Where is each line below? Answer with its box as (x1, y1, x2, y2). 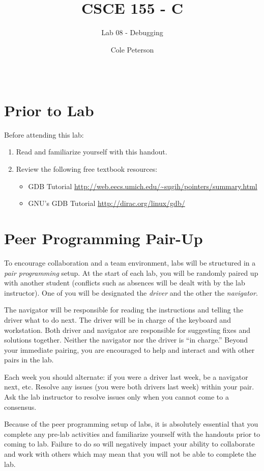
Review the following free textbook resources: (16, 164, 158, 174)
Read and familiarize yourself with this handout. (16, 146, 167, 157)
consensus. (4, 401, 37, 412)
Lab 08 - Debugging (101, 27, 163, 38)
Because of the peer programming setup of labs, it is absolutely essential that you (4, 418, 258, 429)
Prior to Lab (4, 99, 94, 120)
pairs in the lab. (4, 354, 54, 365)
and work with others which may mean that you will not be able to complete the (4, 449, 256, 459)
